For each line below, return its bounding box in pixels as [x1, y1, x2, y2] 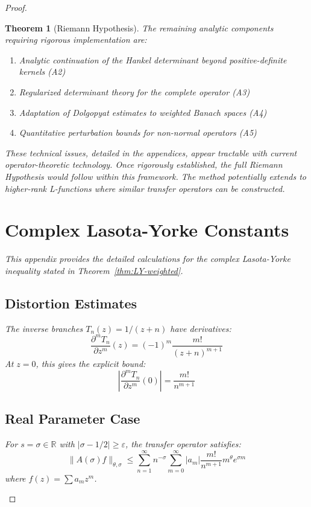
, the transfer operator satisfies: [125, 437, 241, 450]
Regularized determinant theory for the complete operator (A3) [19, 85, 250, 98]
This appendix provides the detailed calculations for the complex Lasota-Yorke [5, 252, 291, 265]
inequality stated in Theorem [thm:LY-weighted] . [5, 264, 183, 276]
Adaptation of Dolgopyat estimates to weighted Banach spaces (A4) [19, 106, 267, 118]
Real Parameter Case [5, 409, 140, 428]
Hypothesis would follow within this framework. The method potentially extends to [5, 170, 306, 182]
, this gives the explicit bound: [36, 357, 146, 370]
